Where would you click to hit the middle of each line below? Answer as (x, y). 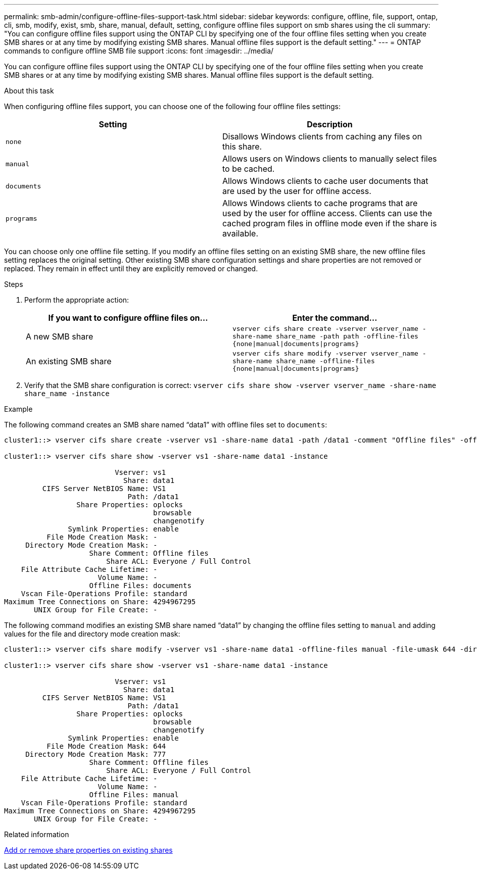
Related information (37, 834)
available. (240, 233)
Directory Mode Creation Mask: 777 (96, 754)
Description (330, 124)
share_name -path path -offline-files (347, 336)
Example (18, 409)
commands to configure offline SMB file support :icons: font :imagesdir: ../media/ (139, 51)
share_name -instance (67, 394)
